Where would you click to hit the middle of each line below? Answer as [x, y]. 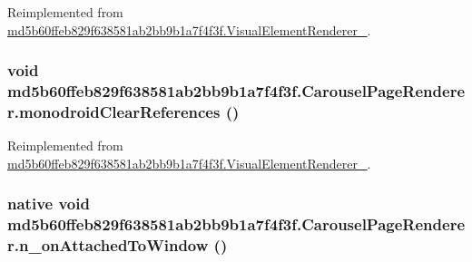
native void [49, 204]
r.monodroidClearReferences [114, 111]
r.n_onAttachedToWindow [108, 245]
